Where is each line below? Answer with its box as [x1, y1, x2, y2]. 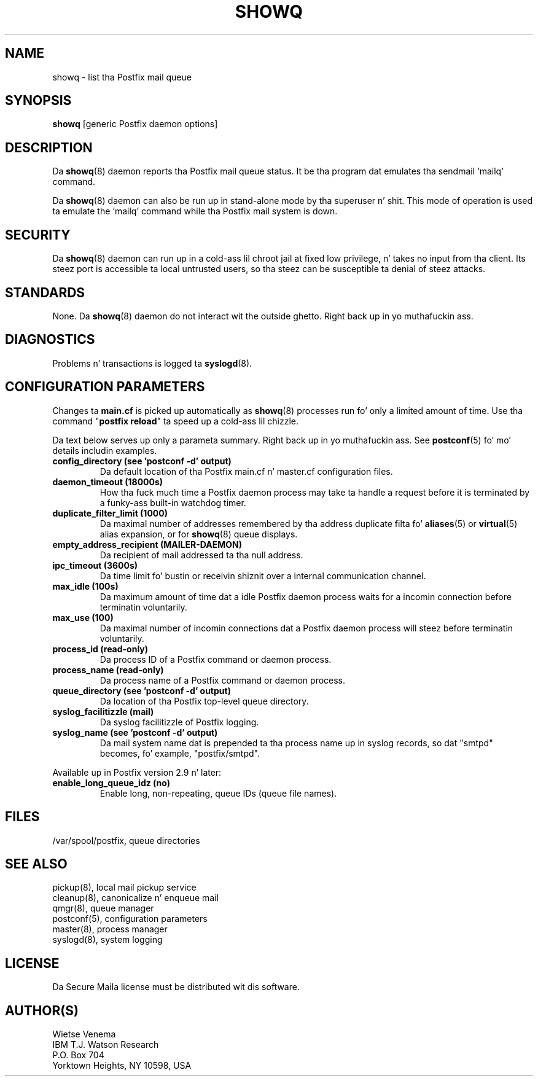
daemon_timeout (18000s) [52, 476, 163, 487]
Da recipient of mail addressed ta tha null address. [99, 549, 303, 560]
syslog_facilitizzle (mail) [52, 706, 154, 717]
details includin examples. [52, 445, 157, 456]
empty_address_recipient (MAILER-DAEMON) [52, 539, 243, 550]
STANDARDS [5, 284, 85, 300]
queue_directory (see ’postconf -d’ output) [52, 685, 231, 696]
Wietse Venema [52, 1029, 116, 1040]
